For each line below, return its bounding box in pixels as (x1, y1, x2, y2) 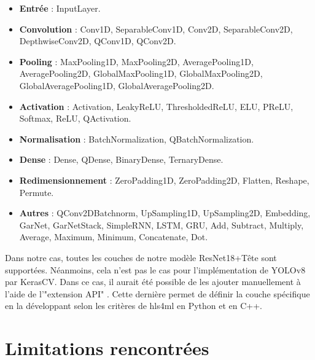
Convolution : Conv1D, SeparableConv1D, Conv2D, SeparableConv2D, (19, 22, 293, 35)
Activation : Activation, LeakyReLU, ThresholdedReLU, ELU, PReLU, (19, 100, 294, 112)
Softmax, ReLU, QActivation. (19, 112, 131, 125)
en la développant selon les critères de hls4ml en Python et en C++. (5, 299, 263, 312)
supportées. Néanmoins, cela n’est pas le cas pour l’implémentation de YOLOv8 (5, 263, 306, 276)
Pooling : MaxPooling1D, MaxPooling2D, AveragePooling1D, (19, 55, 254, 68)
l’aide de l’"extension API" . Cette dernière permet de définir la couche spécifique (5, 287, 310, 300)
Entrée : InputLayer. (19, 2, 101, 14)
